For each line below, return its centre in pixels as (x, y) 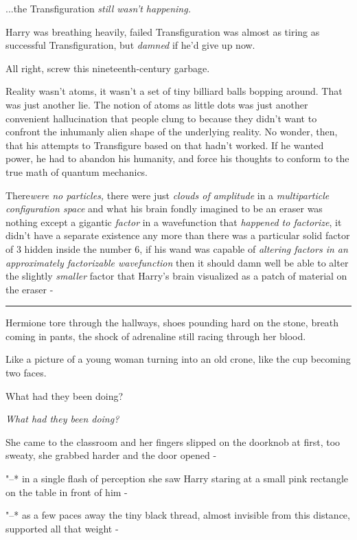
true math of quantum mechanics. (77, 171)
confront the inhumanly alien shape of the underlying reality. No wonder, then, (172, 132)
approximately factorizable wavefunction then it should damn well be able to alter (177, 262)
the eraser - (30, 289)
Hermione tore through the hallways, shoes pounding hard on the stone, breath (172, 323)
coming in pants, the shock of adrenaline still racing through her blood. (156, 336)
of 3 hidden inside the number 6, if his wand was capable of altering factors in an (177, 248)
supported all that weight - (62, 528)
